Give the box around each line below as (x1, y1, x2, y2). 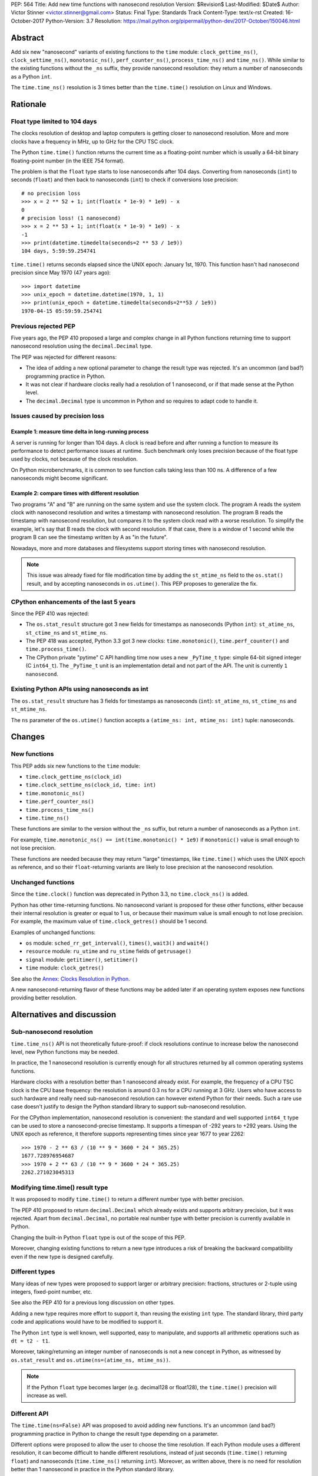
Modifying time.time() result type (11, 1183, 108, 1191)
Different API (11, 1409, 49, 1418)
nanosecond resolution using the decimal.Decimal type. (11, 342, 153, 350)
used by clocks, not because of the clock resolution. (11, 455, 138, 463)
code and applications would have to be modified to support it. (11, 1318, 163, 1325)
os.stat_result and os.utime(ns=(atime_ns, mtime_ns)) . (11, 1356, 171, 1363)
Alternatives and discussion (11, 1010, 117, 1020)
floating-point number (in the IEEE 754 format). (11, 157, 125, 164)
